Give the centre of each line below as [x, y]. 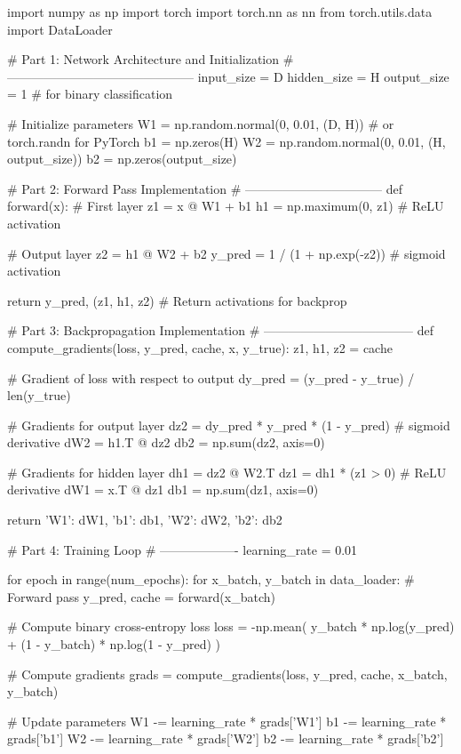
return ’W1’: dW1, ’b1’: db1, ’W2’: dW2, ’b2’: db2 [145, 520]
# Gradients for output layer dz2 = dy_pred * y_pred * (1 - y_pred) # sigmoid [229, 425]
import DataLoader [60, 29]
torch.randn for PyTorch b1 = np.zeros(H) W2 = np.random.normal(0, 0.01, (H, [227, 141]
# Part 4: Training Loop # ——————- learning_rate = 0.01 [183, 549]
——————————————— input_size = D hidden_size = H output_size [228, 76]
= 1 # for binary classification [90, 94]
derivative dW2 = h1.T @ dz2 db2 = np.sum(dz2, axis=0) [166, 442]
